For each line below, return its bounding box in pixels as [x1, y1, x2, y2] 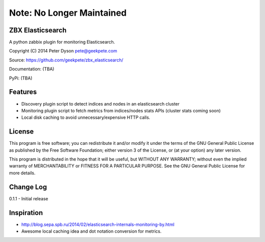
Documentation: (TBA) [9, 66, 54, 72]
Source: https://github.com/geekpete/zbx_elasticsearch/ [9, 57, 124, 63]
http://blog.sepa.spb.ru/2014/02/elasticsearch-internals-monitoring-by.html [21, 221, 175, 227]
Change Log [9, 183, 47, 191]
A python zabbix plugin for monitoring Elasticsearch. [9, 39, 115, 45]
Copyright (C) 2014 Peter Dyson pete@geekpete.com [9, 48, 117, 54]
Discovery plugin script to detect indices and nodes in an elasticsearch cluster [21, 101, 180, 107]
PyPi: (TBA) [9, 75, 33, 81]
